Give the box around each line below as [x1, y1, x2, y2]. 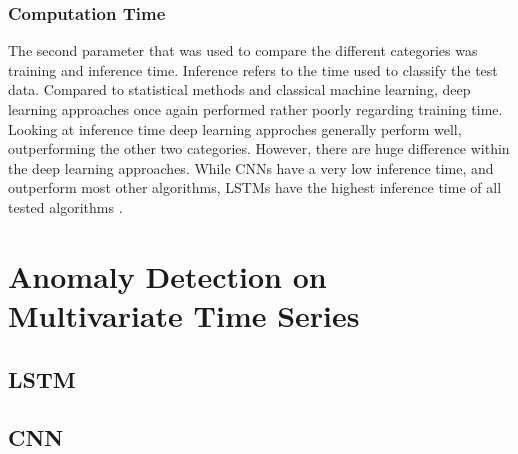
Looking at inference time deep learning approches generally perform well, [8, 118, 462, 139]
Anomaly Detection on [8, 255, 327, 296]
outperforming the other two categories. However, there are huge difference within [8, 138, 510, 159]
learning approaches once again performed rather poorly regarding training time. [8, 99, 503, 119]
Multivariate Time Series [8, 294, 360, 335]
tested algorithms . [8, 196, 123, 217]
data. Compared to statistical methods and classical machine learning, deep [8, 79, 471, 100]
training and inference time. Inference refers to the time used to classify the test [8, 59, 498, 80]
